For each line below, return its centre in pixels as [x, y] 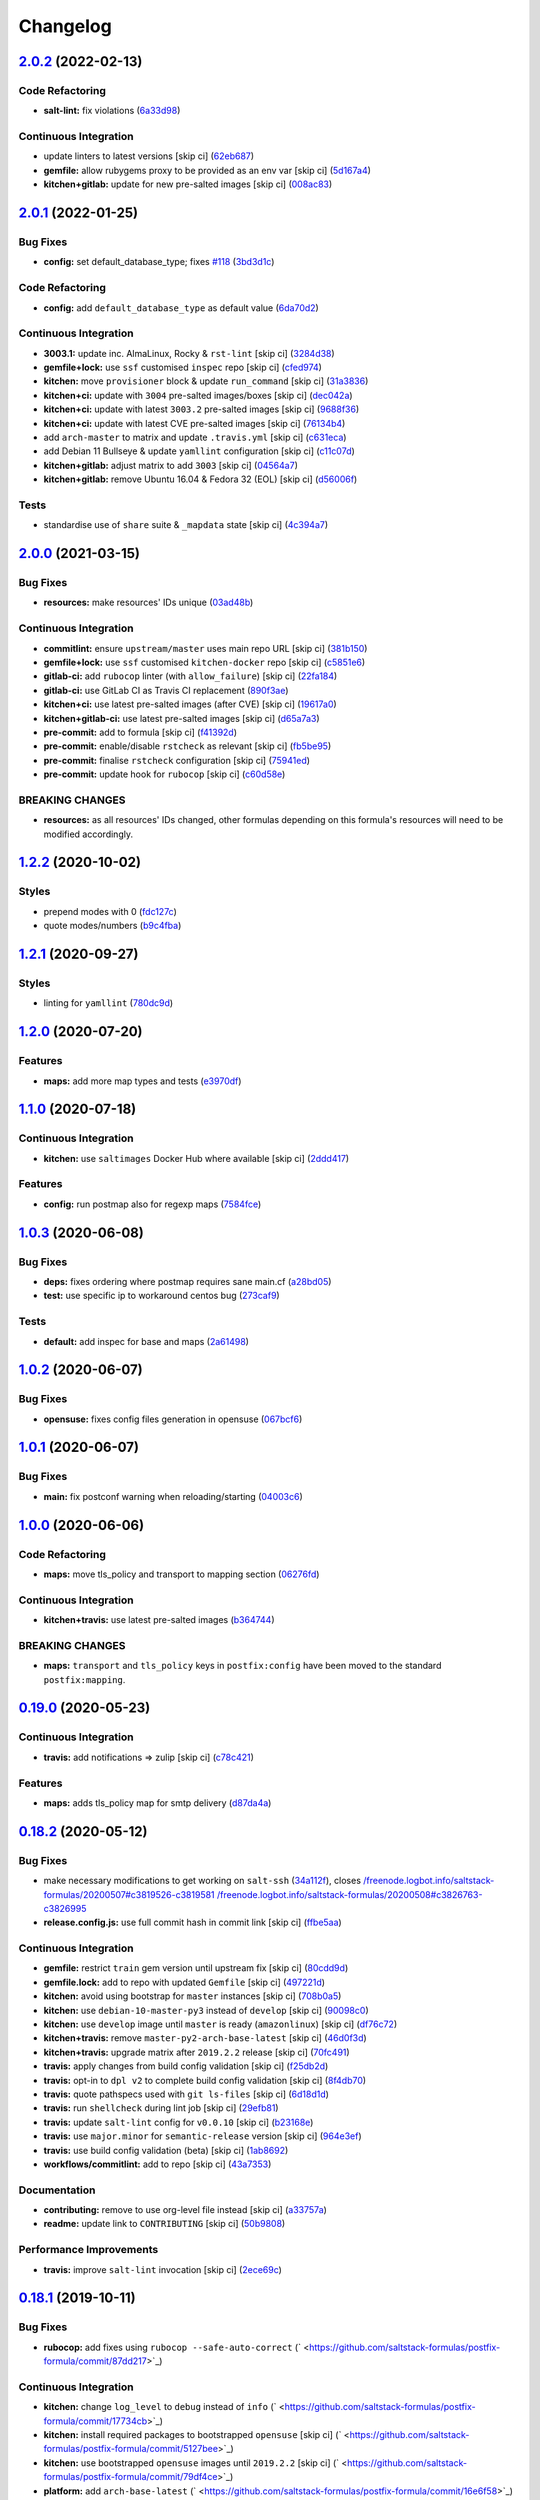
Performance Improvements [88, 2250]
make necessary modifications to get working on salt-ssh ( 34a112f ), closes [202, 1881]
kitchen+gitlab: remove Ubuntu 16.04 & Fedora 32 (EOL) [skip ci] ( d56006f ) [200, 479]
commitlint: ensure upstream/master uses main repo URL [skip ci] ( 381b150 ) [205, 648]
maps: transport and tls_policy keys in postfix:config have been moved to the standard [242, 1666]
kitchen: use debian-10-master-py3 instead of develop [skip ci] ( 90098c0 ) [206, 2010]
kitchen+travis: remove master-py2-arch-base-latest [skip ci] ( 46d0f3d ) [205, 2038]
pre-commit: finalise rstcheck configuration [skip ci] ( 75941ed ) [176, 760]
